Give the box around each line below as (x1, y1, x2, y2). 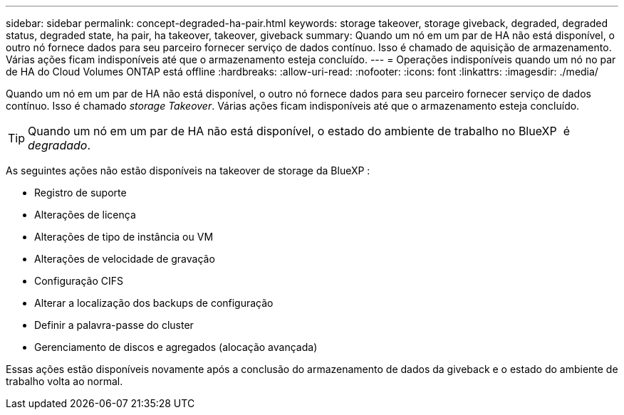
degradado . (28, 138, 91, 152)
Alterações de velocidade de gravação (34, 253, 215, 265)
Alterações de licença (34, 209, 136, 221)
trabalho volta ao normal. (6, 375, 123, 387)
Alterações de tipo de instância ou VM (34, 231, 214, 243)
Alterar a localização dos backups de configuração (34, 297, 274, 309)
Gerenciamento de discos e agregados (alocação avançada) (34, 341, 318, 353)
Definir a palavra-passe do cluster (34, 319, 194, 331)
